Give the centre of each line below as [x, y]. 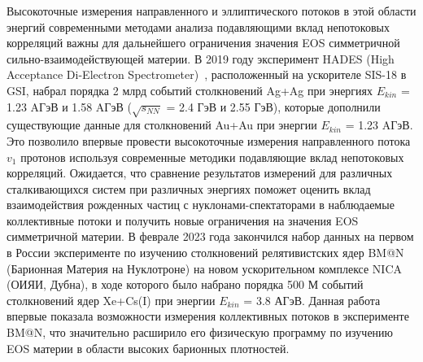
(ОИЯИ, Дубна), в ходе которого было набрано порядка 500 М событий [185, 284]
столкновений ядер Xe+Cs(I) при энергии [111, 300]
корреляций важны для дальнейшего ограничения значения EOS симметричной [203, 43]
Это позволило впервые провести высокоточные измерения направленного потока [209, 140]
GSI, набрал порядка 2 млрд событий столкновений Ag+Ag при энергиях [190, 90]
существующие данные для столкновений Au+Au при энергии [162, 125]
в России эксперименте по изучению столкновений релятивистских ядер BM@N [205, 253]
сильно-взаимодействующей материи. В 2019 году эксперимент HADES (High [201, 58]
